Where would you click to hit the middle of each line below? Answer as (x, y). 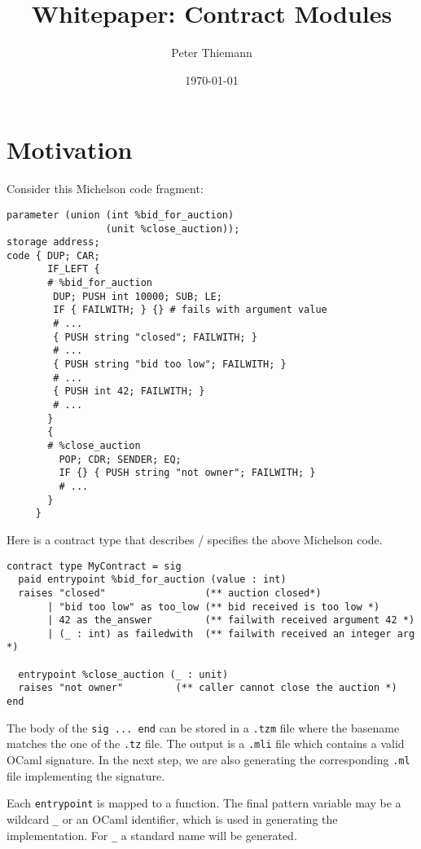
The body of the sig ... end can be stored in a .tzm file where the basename (203, 727)
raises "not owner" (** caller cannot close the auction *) (208, 688)
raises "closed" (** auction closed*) (170, 593)
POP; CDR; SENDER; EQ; (120, 459)
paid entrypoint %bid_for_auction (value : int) (152, 580)
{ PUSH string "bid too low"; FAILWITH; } (170, 365)
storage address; (53, 242)
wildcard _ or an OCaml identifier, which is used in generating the (172, 818)
